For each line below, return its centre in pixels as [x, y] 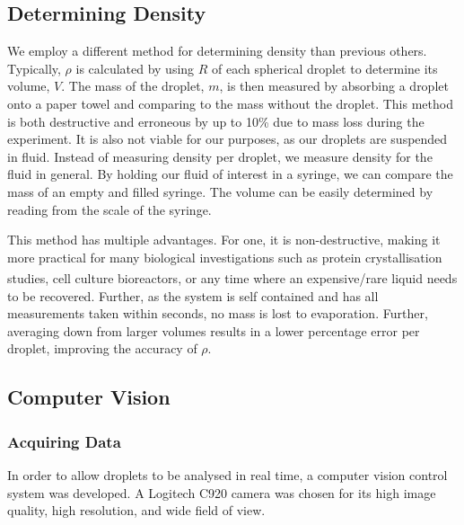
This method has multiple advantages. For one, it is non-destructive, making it [224, 240]
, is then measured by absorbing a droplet [334, 86]
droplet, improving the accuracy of [102, 348]
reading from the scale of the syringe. [109, 209]
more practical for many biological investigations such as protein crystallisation [225, 257]
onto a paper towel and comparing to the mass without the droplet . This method [230, 103]
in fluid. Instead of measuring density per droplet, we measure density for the [220, 156]
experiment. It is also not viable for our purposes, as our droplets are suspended [228, 139]
